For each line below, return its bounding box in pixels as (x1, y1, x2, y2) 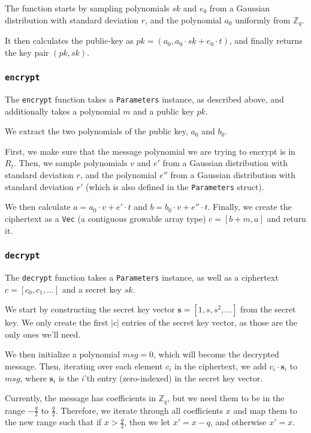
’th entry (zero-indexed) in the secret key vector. (84, 371, 263, 384)
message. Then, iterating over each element (5, 359, 163, 372)
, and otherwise (210, 416, 267, 428)
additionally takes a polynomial (5, 104, 120, 117)
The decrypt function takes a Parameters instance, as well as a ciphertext (5, 270, 279, 283)
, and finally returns (229, 34, 303, 47)
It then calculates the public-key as (5, 34, 134, 47)
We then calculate (5, 200, 71, 213)
